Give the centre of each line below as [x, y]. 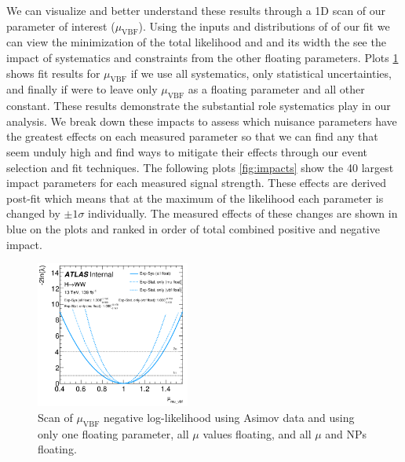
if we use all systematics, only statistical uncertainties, [261, 73]
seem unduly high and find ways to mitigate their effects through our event [187, 151]
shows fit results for [53, 73]
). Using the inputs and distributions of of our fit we [264, 26]
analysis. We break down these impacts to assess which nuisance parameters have [202, 121]
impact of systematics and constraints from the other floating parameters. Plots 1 [202, 57]
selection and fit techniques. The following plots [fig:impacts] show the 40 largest [200, 167]
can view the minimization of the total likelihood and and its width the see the [196, 42]
